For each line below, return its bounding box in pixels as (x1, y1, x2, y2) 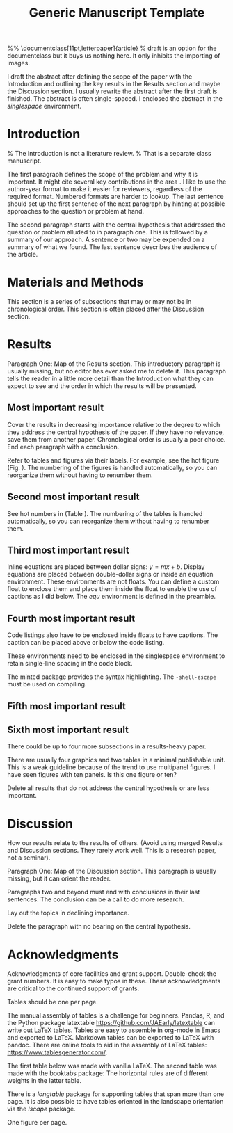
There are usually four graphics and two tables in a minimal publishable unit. (7, 756, 226, 764)
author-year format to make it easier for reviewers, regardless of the (7, 185, 202, 193)
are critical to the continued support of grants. (7, 984, 140, 993)
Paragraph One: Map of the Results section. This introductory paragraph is (7, 360, 221, 368)
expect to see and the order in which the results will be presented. (7, 382, 197, 390)
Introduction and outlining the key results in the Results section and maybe (7, 80, 221, 88)
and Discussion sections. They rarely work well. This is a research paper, (7, 846, 216, 855)
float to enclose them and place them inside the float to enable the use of (7, 585, 217, 593)
